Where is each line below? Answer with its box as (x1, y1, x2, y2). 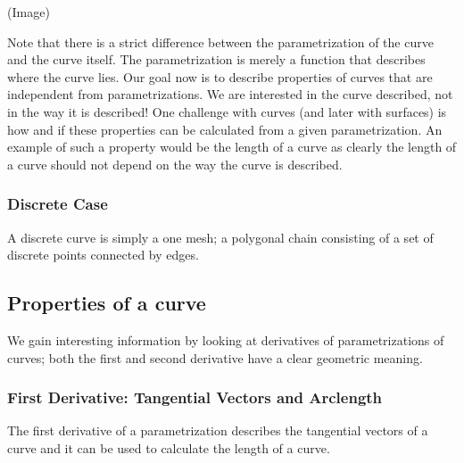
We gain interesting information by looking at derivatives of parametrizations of (7, 330, 444, 349)
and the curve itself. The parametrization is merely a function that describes (7, 50, 426, 69)
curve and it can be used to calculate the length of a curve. (7, 438, 330, 457)
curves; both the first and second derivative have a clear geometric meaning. (7, 348, 423, 367)
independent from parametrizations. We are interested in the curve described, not (7, 85, 453, 103)
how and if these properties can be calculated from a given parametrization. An (7, 120, 443, 138)
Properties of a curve (7, 289, 206, 317)
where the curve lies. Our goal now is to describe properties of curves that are (7, 67, 433, 86)
